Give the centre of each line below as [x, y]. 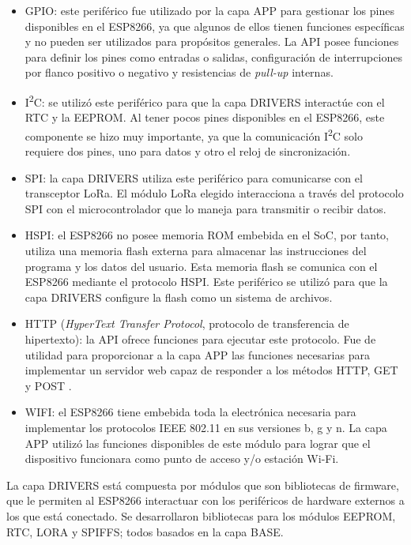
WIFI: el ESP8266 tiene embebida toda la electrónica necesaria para [190, 412]
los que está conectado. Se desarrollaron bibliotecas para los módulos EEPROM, [201, 515]
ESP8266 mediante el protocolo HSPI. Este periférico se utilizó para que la [206, 282]
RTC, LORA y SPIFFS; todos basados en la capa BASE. [145, 531]
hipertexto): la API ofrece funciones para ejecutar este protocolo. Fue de [200, 339]
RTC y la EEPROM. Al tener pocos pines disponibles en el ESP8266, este [205, 117]
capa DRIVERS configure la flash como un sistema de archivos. [179, 297]
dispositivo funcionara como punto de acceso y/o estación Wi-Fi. [182, 459]
